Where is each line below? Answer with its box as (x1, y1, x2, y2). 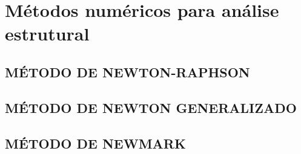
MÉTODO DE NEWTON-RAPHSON (5, 62, 250, 81)
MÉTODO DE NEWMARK (5, 133, 186, 152)
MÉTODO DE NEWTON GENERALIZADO (5, 98, 297, 117)
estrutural (5, 21, 90, 46)
